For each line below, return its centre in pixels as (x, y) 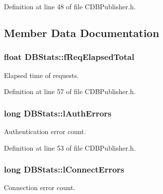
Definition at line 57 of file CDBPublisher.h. (70, 91)
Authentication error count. (45, 131)
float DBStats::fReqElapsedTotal (69, 57)
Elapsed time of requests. (41, 75)
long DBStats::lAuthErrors (58, 113)
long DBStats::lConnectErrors (64, 169)
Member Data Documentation (82, 32)
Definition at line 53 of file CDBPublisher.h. (70, 147)
